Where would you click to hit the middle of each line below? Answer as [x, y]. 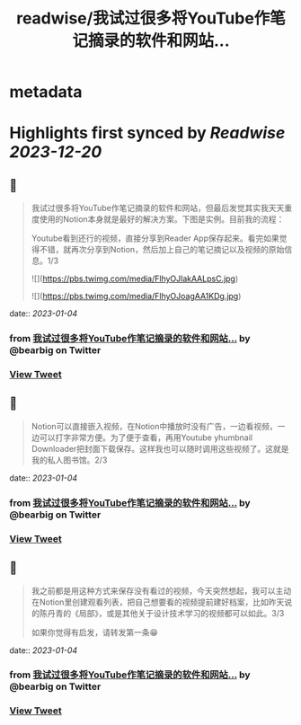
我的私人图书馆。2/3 [69, 460]
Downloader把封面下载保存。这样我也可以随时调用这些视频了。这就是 [160, 448]
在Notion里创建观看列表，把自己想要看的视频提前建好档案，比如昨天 [158, 602]
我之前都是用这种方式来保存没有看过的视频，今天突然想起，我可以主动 [161, 590]
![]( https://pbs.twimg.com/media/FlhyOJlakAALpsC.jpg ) [135, 279]
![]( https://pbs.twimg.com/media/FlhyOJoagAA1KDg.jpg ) [136, 296]
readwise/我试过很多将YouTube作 [143, 18]
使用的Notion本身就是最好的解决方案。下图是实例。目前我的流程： [162, 219]
